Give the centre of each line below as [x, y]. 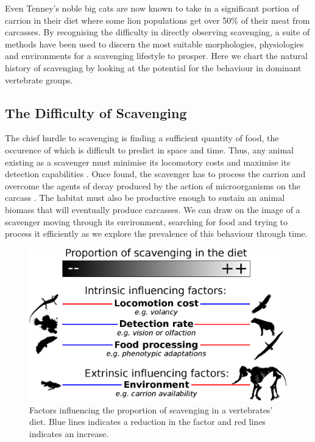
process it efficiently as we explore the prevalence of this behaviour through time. [156, 233]
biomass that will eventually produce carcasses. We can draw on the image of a [153, 209]
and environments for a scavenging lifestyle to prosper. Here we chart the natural [156, 56]
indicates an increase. [69, 433]
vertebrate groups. [39, 79]
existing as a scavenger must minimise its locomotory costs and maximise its [148, 162]
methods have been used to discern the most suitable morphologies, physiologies [154, 44]
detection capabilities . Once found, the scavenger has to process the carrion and [155, 174]
